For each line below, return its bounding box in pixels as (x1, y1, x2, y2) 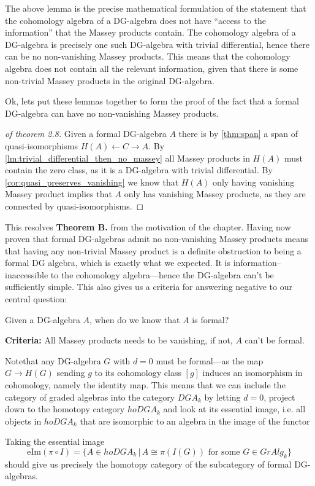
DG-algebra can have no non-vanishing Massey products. (5, 106, 219, 119)
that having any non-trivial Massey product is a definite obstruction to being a (5, 244, 302, 257)
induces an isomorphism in (202, 366, 303, 379)
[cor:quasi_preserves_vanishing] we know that (5, 175, 179, 188)
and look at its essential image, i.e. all (163, 402, 306, 415)
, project (264, 390, 295, 403)
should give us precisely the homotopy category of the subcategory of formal (5, 457, 292, 470)
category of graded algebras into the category (5, 390, 175, 403)
